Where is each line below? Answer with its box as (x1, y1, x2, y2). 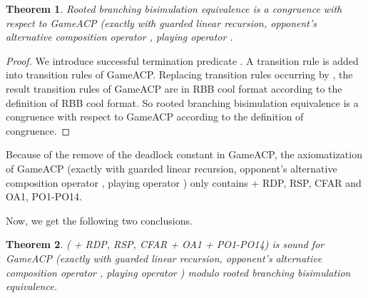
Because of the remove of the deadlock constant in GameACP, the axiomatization (6, 147, 362, 162)
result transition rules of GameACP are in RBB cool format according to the (6, 81, 342, 96)
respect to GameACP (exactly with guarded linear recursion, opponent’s (6, 15, 317, 30)
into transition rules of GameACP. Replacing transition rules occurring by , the (6, 67, 353, 82)
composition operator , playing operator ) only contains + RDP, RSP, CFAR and (6, 175, 362, 190)
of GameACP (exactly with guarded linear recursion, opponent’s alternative (6, 160, 337, 175)
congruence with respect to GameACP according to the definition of (6, 109, 304, 124)
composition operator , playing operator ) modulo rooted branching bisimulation (6, 264, 351, 279)
